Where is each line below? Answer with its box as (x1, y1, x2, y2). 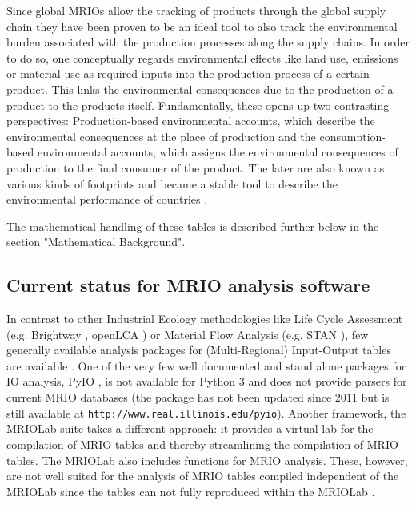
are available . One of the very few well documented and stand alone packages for (6, 357, 406, 374)
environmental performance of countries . (6, 191, 208, 208)
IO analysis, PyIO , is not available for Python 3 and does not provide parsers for (6, 373, 407, 390)
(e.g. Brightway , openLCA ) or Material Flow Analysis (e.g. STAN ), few (6, 325, 369, 342)
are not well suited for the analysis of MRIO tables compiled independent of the (6, 467, 399, 484)
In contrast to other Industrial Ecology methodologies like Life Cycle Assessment (6, 310, 403, 327)
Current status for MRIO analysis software (6, 273, 370, 297)
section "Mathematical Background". (6, 233, 186, 250)
